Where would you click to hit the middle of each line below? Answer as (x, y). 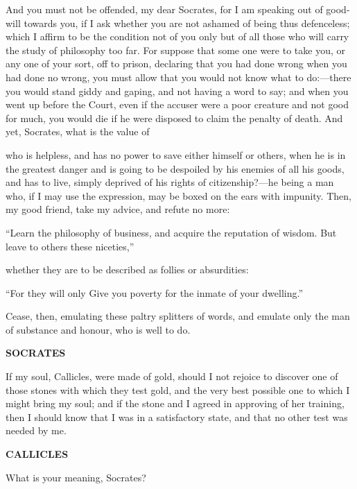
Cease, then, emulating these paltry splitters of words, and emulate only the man (178, 316)
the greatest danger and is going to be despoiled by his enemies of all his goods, (175, 168)
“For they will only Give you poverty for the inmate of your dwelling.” (155, 292)
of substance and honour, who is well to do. (98, 329)
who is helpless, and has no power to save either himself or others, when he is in (176, 154)
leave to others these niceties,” (70, 246)
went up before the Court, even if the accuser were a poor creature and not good (177, 104)
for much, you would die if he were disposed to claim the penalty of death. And (174, 118)
